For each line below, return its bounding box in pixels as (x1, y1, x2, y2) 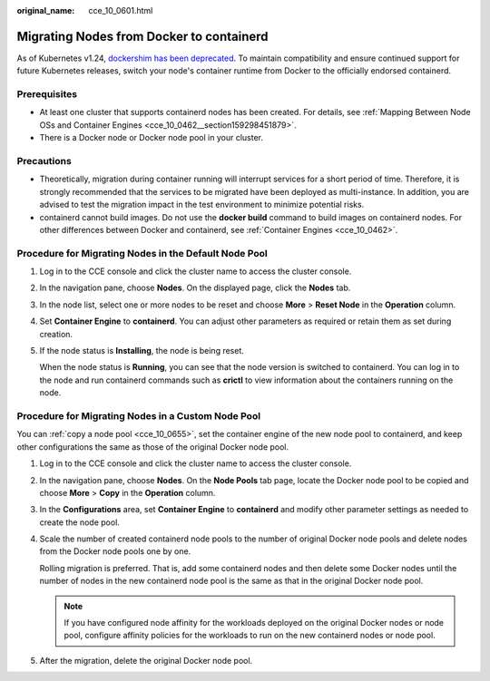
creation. (39, 328, 73, 339)
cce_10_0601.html (88, 5, 153, 15)
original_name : (16, 5, 75, 15)
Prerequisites (16, 88, 77, 101)
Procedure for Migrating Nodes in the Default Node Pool (16, 247, 268, 259)
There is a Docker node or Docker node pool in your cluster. (39, 132, 263, 143)
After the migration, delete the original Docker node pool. (39, 655, 253, 666)
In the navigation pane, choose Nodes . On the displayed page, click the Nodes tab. (39, 282, 351, 294)
